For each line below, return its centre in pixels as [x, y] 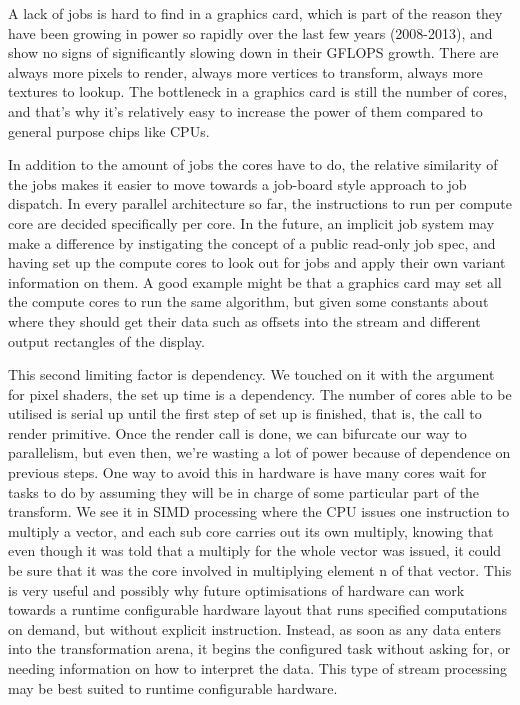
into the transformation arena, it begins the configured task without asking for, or [259, 648]
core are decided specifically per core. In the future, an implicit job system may [251, 222]
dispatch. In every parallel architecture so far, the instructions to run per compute [260, 203]
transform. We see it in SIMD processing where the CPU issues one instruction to [259, 511]
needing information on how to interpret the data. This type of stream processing [258, 668]
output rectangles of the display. [106, 340]
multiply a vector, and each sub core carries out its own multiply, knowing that [251, 530]
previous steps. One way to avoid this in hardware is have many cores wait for [247, 472]
